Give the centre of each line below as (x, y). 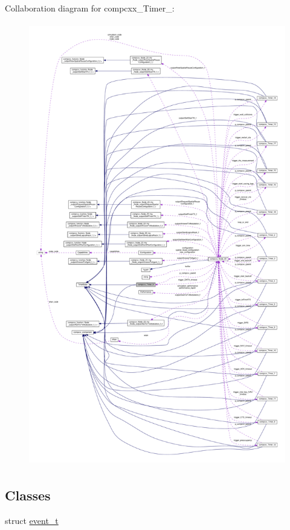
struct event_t (32, 520)
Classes (28, 495)
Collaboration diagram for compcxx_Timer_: (90, 8)
